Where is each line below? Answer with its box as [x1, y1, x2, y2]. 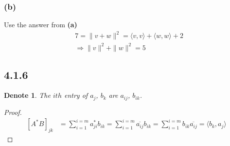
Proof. [4, 107, 22, 117]
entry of [64, 90, 88, 100]
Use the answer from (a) [4, 19, 77, 30]
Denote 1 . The [4, 90, 51, 100]
